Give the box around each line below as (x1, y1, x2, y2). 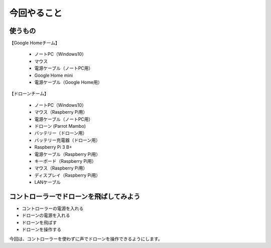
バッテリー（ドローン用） (34, 130, 87, 136)
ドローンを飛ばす (22, 219, 57, 225)
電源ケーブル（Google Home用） (34, 79, 102, 85)
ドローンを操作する (22, 226, 62, 232)
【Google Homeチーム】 (9, 40, 60, 46)
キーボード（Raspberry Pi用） (34, 158, 96, 164)
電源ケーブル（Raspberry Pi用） (34, 151, 100, 157)
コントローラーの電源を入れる (22, 205, 84, 211)
